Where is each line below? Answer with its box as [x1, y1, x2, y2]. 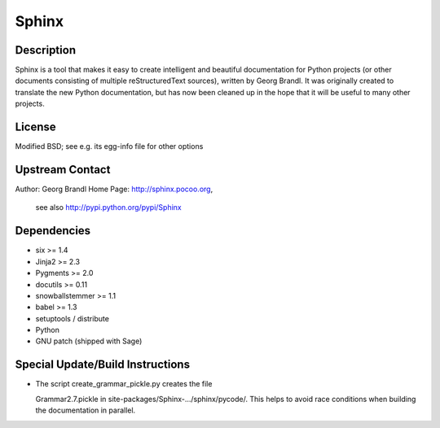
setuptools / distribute [35, 313, 110, 323]
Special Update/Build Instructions [15, 358, 191, 372]
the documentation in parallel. [35, 405, 136, 415]
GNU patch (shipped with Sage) [35, 336, 143, 346]
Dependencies [15, 224, 91, 238]
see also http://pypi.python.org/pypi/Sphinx [35, 203, 183, 212]
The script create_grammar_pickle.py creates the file [35, 379, 213, 389]
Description [15, 43, 77, 57]
